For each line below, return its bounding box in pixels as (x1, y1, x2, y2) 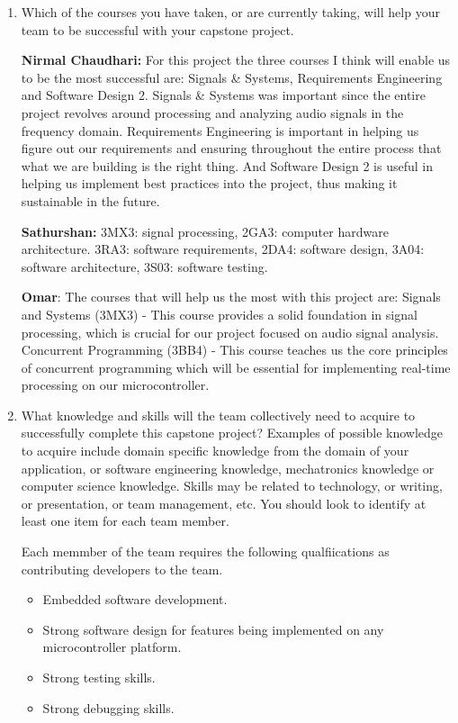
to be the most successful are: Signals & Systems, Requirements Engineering (21, 68, 443, 86)
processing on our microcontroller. (21, 375, 210, 394)
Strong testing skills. (42, 668, 156, 686)
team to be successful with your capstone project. (21, 20, 294, 39)
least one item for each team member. (21, 511, 229, 530)
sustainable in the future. (21, 191, 160, 210)
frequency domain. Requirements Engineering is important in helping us (21, 121, 419, 140)
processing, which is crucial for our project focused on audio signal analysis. (21, 322, 439, 341)
